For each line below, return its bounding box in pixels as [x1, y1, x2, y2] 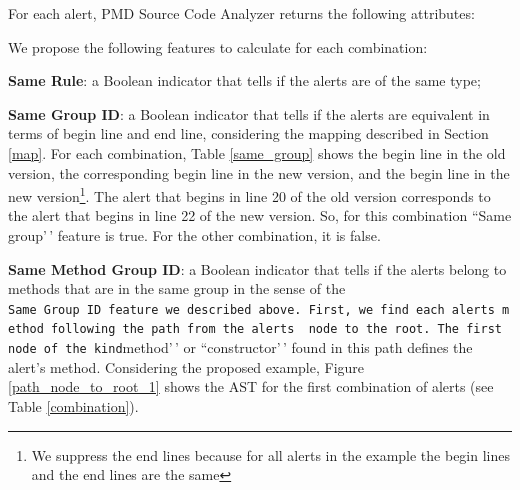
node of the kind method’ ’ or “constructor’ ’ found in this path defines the [8, 337, 473, 358]
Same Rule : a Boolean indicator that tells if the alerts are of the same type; [8, 70, 481, 91]
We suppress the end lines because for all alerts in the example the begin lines [31, 444, 510, 465]
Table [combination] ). [8, 395, 139, 416]
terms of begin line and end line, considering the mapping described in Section [8, 123, 489, 144]
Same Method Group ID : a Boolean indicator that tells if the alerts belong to [8, 258, 507, 279]
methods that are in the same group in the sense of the [8, 278, 346, 299]
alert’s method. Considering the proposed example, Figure [8, 356, 365, 377]
